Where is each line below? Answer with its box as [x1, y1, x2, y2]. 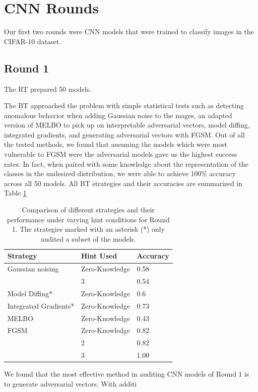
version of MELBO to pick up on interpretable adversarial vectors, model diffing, [4, 120, 250, 130]
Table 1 [4, 188, 27, 198]
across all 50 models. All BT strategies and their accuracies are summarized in [4, 178, 243, 188]
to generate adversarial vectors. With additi [4, 378, 137, 389]
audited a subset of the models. [41, 233, 136, 244]
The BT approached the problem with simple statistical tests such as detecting [4, 100, 244, 111]
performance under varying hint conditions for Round [6, 214, 170, 224]
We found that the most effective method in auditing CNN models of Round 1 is [4, 369, 249, 379]
